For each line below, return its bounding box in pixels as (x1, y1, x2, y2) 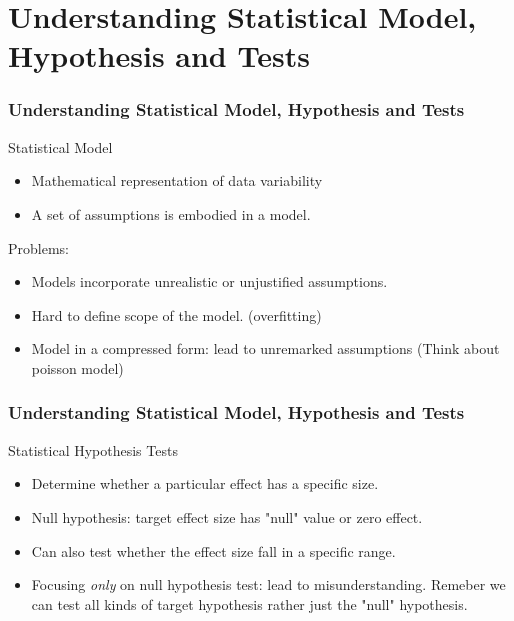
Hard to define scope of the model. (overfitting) (31, 304, 322, 325)
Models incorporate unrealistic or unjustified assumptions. (31, 271, 388, 292)
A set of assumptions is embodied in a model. (31, 203, 311, 224)
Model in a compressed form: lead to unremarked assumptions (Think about (31, 338, 500, 359)
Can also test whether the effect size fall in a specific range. (31, 540, 396, 561)
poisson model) (31, 357, 124, 378)
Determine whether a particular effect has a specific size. (31, 473, 379, 494)
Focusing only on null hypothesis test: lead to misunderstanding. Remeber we (31, 574, 506, 595)
